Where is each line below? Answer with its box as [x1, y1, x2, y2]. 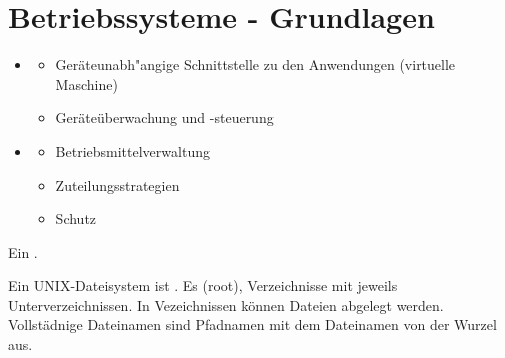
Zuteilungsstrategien [55, 174, 180, 195]
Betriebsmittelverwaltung [55, 140, 210, 161]
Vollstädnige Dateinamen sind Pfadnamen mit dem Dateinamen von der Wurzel [8, 314, 497, 335]
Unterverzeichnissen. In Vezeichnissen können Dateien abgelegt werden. [8, 294, 444, 315]
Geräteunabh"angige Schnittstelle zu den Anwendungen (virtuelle [55, 54, 456, 75]
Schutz [55, 208, 97, 229]
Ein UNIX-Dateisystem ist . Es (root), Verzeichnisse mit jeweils [8, 275, 398, 296]
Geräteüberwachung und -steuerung [55, 107, 274, 128]
